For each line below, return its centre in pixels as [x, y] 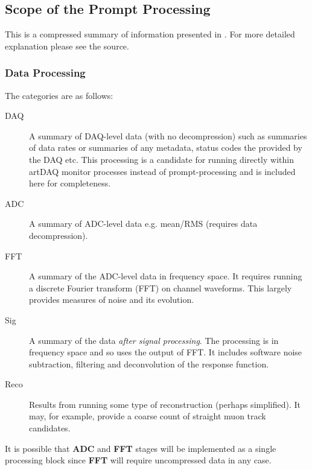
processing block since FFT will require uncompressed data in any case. [138, 460]
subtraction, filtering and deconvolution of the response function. [149, 364]
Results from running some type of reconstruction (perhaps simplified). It [165, 404]
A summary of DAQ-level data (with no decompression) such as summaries [168, 135]
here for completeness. [70, 183]
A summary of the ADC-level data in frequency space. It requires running [166, 276]
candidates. [50, 428]
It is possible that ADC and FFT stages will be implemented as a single [141, 448]
